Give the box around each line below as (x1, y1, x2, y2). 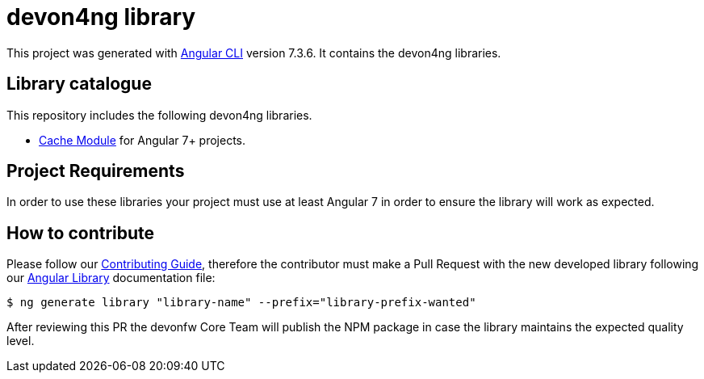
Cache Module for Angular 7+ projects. (39, 133, 246, 147)
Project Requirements (6, 161, 185, 182)
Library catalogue (6, 74, 152, 95)
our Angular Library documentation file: (6, 271, 216, 285)
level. (6, 334, 35, 348)
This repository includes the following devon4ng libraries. (6, 107, 312, 122)
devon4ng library (6, 3, 196, 31)
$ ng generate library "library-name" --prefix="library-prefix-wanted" (6, 296, 476, 310)
